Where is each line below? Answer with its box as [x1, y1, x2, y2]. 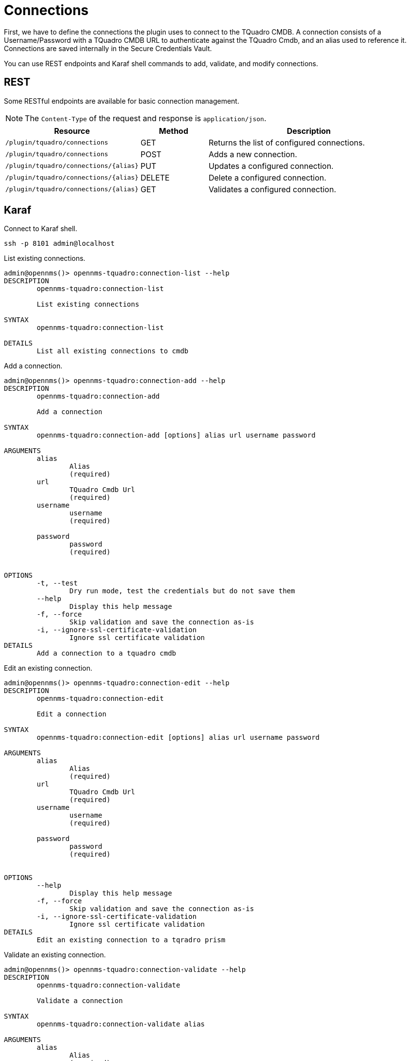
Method [159, 126, 189, 136]
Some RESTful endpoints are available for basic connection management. [4, 96, 239, 105]
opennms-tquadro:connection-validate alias [36, 1020, 205, 1028]
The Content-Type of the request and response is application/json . [25, 113, 267, 123]
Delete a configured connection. [208, 172, 326, 183]
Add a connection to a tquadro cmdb [36, 649, 177, 658]
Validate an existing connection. [4, 951, 106, 959]
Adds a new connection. [208, 149, 297, 159]
